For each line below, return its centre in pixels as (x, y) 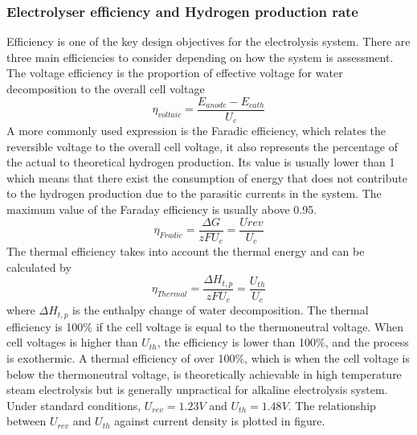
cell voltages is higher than (72, 342)
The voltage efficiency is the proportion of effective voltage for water (175, 73)
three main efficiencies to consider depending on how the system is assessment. (200, 57)
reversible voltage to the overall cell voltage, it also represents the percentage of (202, 146)
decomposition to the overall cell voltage (106, 88)
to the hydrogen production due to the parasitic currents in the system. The (194, 193)
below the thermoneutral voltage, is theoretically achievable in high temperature (204, 373)
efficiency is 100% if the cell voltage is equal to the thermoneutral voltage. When (205, 326)
